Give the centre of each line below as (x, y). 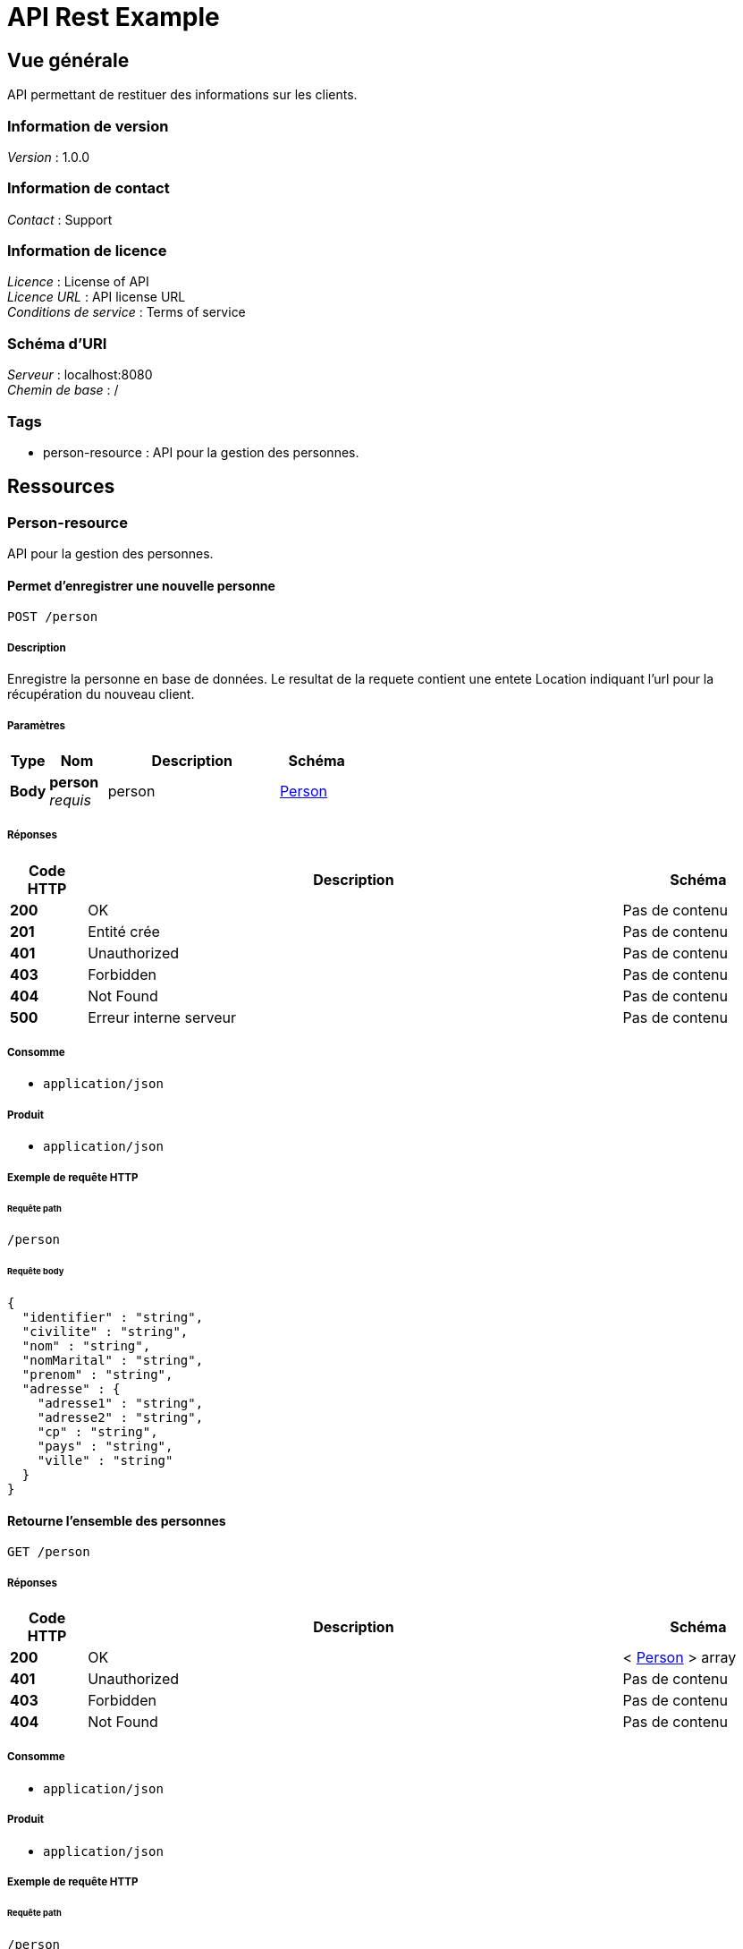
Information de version (88, 126)
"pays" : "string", (105, 1447)
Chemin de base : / (63, 390)
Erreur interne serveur (162, 1017)
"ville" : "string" (105, 1461)
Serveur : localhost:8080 (80, 375)
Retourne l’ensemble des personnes (117, 1520)
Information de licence (87, 251)
